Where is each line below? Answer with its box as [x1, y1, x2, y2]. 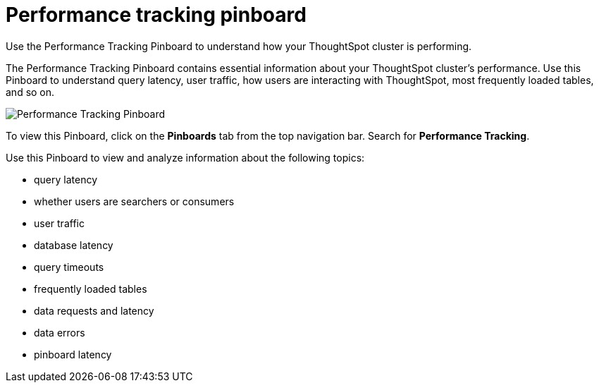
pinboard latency [34, 348, 112, 360]
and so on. [6, 85, 55, 98]
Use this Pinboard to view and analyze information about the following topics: [6, 151, 365, 164]
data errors [34, 326, 85, 339]
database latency [34, 238, 113, 251]
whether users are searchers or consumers [34, 195, 235, 207]
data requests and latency [34, 304, 154, 317]
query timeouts [34, 260, 104, 273]
